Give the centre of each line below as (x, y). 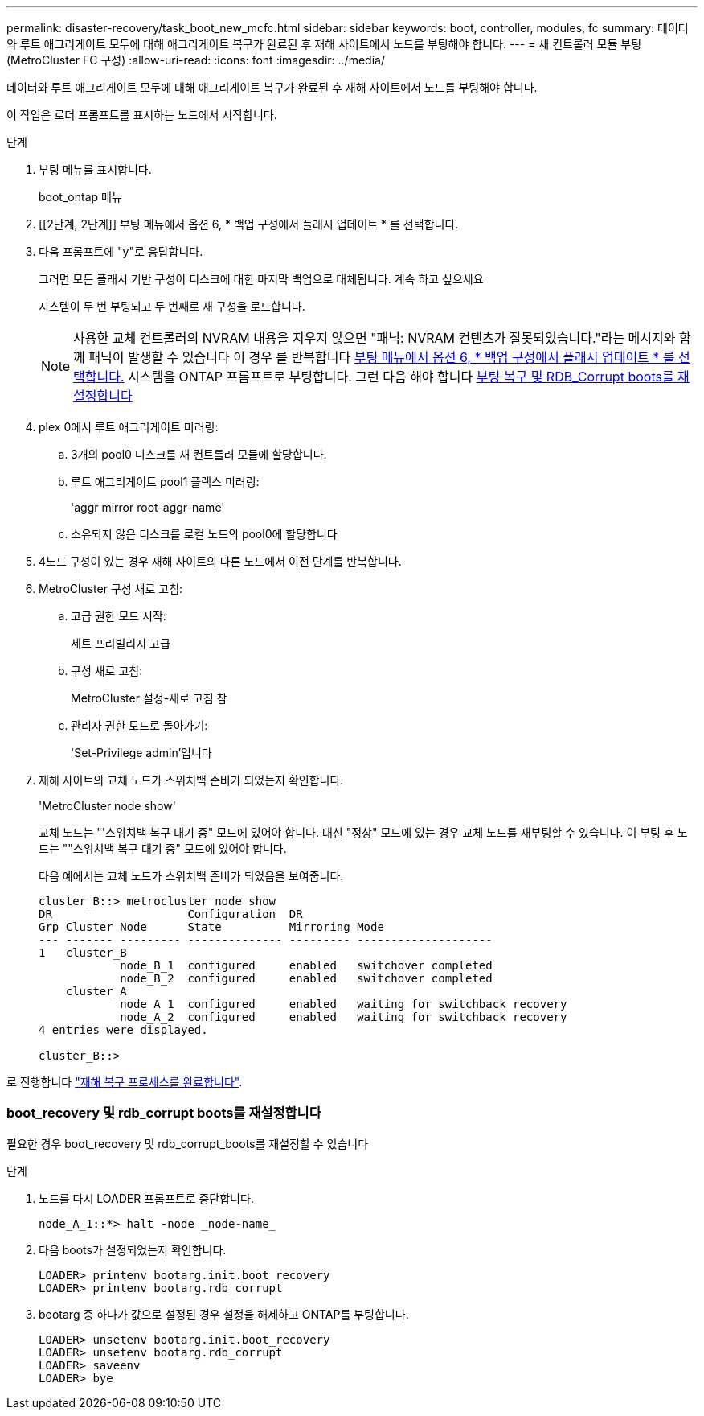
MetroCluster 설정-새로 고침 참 (149, 698)
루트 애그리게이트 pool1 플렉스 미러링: (165, 482)
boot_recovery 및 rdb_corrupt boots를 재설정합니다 (164, 1113)
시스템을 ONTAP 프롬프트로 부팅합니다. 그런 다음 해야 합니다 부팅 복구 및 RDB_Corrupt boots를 (401, 377)
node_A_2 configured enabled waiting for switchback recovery (344, 1017)
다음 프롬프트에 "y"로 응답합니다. (121, 251)
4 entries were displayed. (123, 1030)
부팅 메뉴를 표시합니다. (95, 169)
